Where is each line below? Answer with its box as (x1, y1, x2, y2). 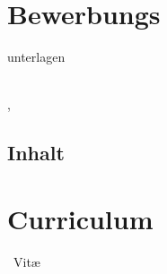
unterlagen (7, 47, 66, 66)
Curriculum (7, 200, 154, 236)
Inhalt (7, 139, 65, 167)
